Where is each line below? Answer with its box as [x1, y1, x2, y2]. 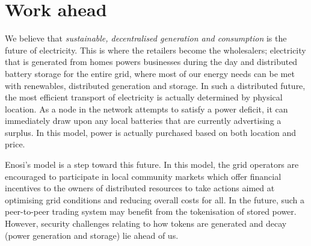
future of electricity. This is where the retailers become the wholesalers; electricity [5, 43, 306, 56]
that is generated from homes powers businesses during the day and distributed [5, 55, 298, 68]
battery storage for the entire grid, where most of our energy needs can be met [5, 67, 295, 79]
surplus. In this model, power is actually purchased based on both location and [5, 126, 297, 138]
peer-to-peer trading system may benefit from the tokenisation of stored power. [5, 205, 297, 218]
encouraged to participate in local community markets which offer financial [5, 170, 282, 182]
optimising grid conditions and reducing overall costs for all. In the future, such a [5, 193, 305, 206]
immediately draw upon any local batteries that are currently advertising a [5, 114, 282, 127]
